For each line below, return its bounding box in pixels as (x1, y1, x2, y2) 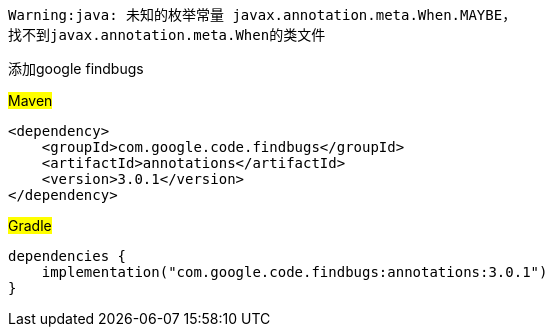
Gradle (8, 217, 52, 234)
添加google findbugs (8, 60, 144, 77)
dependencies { (8, 248, 127, 264)
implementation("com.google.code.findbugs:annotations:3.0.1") (41, 264, 548, 280)
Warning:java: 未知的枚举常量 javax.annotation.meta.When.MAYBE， (8, 7, 517, 23)
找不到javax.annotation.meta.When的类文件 (8, 27, 326, 43)
